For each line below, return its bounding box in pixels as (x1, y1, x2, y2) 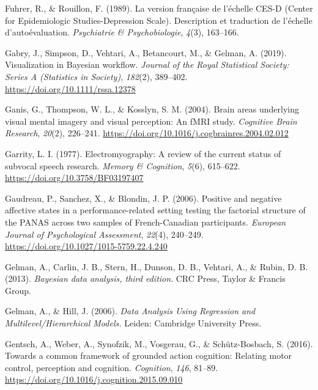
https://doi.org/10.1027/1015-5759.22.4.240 (5, 240, 168, 252)
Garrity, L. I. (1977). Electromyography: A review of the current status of (5, 147, 281, 160)
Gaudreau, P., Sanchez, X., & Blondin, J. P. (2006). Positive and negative (5, 191, 282, 204)
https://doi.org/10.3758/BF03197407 (5, 171, 144, 184)
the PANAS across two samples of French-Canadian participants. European (5, 215, 286, 228)
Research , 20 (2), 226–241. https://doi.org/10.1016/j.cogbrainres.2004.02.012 (5, 127, 289, 139)
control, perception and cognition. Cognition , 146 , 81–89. (5, 361, 218, 373)
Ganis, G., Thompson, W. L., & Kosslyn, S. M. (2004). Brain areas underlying (5, 103, 300, 116)
